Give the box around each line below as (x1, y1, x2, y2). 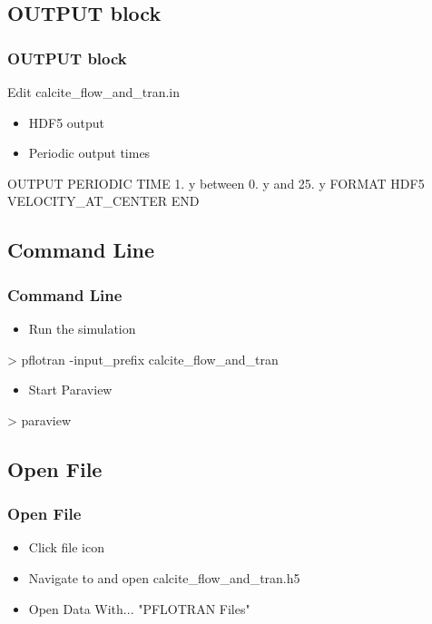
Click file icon (28, 538, 105, 557)
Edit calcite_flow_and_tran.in (7, 83, 181, 101)
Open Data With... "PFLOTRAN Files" (28, 599, 250, 618)
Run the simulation (28, 318, 136, 337)
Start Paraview (28, 380, 113, 399)
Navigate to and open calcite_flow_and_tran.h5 (28, 568, 300, 587)
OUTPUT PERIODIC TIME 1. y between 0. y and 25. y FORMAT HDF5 (7, 173, 425, 192)
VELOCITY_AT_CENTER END (7, 191, 200, 210)
